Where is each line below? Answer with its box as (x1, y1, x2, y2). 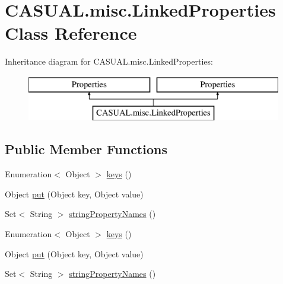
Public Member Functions (5, 140, 167, 158)
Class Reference (5, 21, 137, 45)
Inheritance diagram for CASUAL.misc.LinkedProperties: (5, 55, 213, 68)
